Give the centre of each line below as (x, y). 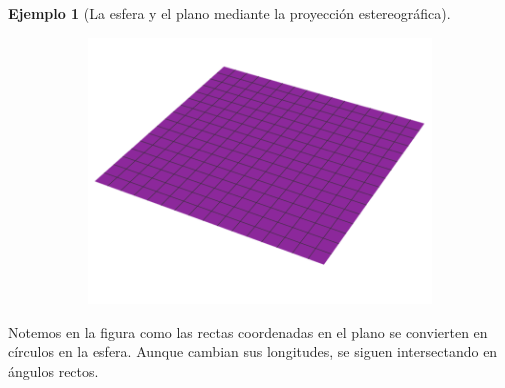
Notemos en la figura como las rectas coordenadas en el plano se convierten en (248, 331)
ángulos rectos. (53, 370)
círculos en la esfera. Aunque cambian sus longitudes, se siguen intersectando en (253, 351)
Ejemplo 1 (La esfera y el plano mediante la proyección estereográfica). (229, 13)
